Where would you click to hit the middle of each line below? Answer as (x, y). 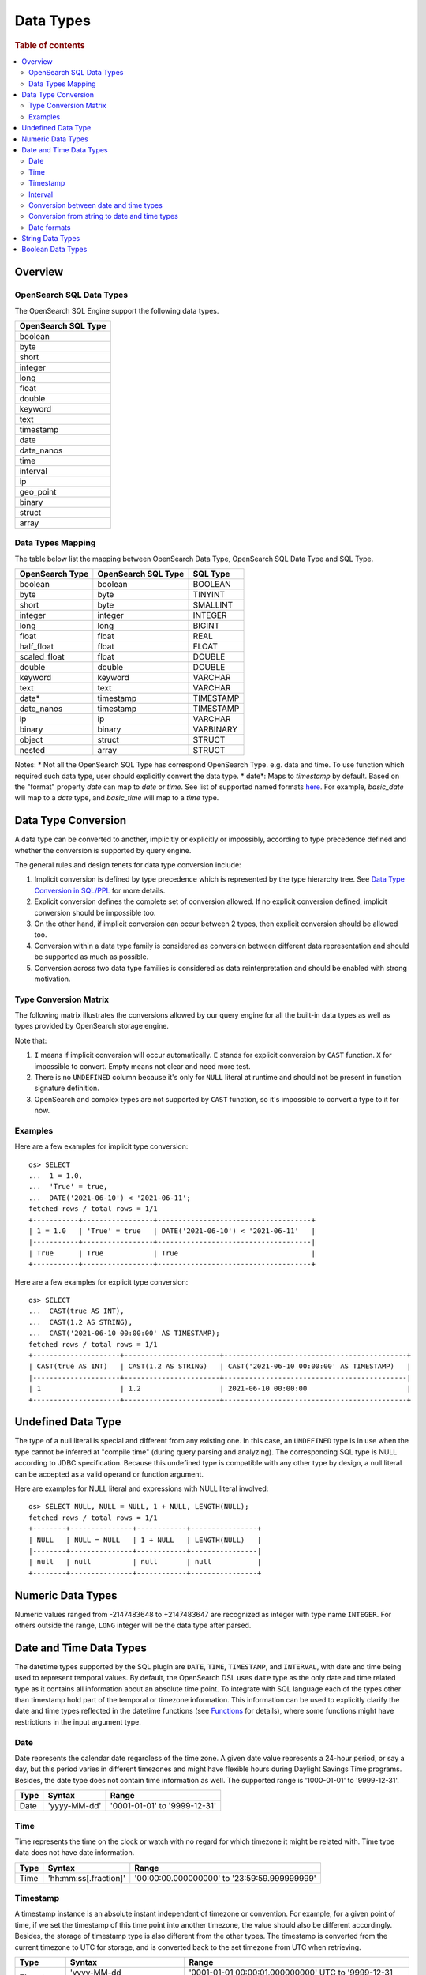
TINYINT (209, 595)
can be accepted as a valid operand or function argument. (109, 1474)
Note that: (31, 1040)
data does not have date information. (75, 1853)
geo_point (38, 492)
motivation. (52, 979)
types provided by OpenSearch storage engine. (92, 1026)
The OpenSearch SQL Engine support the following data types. (117, 310)
